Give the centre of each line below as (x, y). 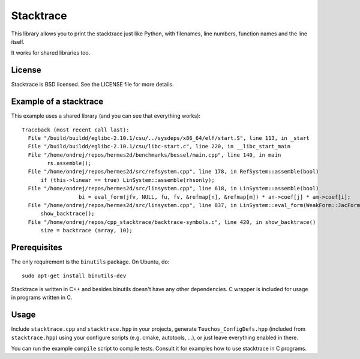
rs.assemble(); (69, 163)
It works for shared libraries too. (51, 53)
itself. (18, 41)
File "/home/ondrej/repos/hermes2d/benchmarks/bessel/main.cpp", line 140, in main (154, 155)
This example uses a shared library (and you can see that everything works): (106, 116)
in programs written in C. (42, 298)
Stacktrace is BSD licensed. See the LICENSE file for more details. (92, 85)
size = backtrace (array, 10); (87, 231)
